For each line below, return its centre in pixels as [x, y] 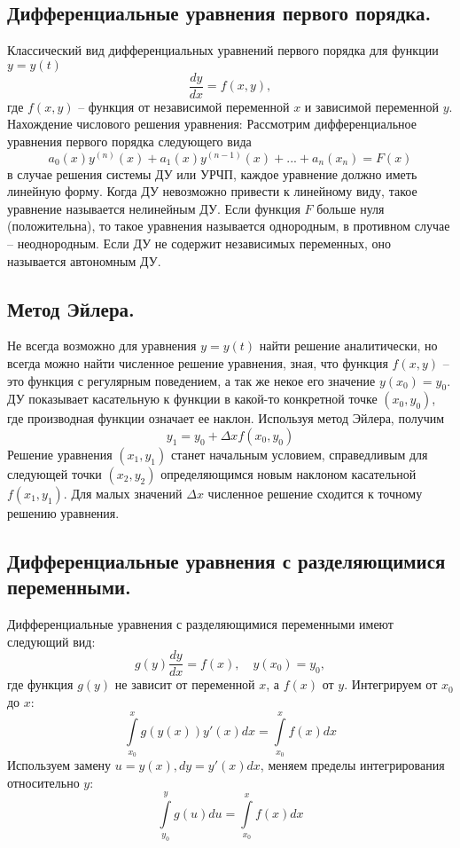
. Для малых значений [123, 493]
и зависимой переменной [371, 106]
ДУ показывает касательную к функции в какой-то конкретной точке [192, 399]
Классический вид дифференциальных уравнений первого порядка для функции [223, 50]
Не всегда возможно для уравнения [102, 345]
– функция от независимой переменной [184, 106]
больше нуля [351, 208]
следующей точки [55, 474]
